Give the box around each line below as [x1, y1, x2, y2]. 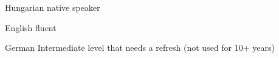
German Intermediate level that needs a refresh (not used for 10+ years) [5, 41, 275, 54]
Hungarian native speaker [5, 1, 100, 13]
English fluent [5, 21, 57, 33]
